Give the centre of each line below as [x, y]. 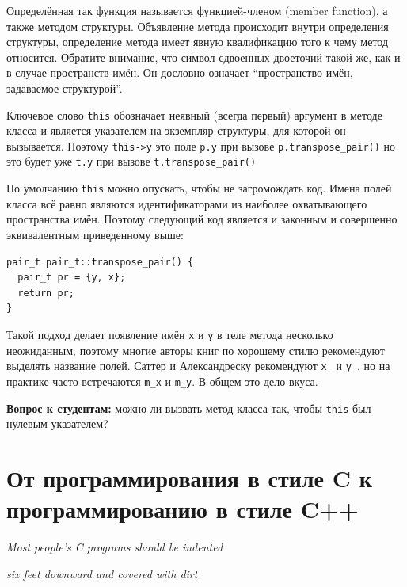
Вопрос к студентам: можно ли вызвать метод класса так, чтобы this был [189, 408]
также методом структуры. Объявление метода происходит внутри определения [198, 26]
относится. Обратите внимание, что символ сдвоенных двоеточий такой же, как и [203, 57]
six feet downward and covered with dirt [102, 573]
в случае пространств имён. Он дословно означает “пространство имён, [180, 72]
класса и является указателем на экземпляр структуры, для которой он [176, 130]
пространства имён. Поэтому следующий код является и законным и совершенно [202, 219]
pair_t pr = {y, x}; [72, 278]
